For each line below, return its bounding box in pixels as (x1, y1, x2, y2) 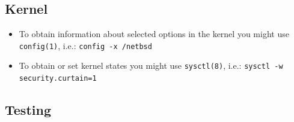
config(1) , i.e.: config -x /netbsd (19, 39, 152, 51)
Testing (5, 100, 51, 119)
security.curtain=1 (19, 74, 97, 83)
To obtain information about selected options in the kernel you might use (19, 28, 289, 40)
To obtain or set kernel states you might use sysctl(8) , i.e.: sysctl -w (19, 59, 283, 72)
